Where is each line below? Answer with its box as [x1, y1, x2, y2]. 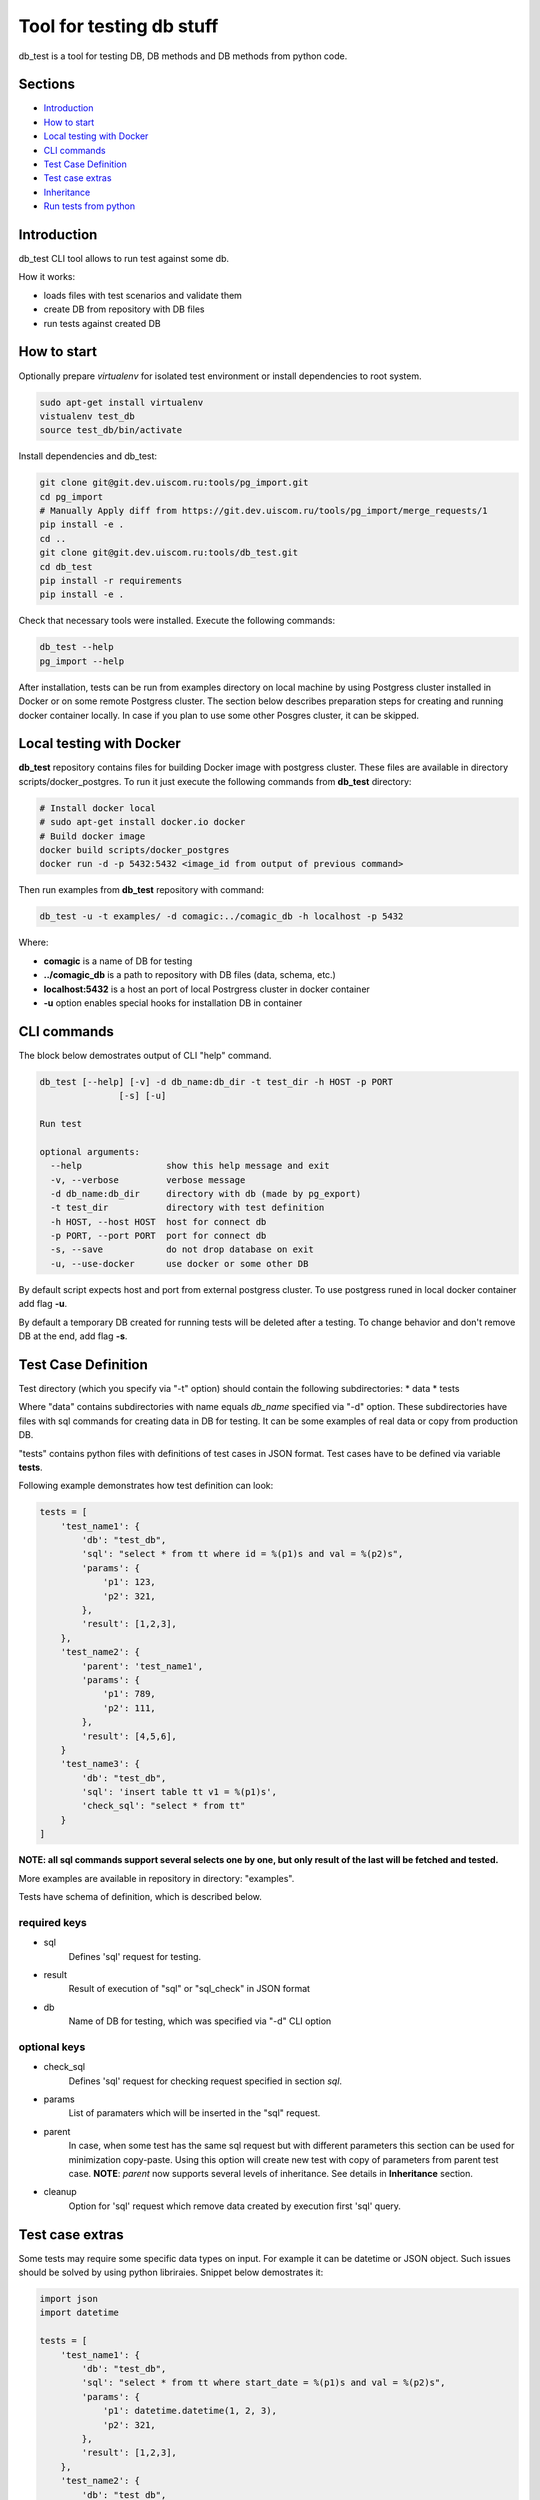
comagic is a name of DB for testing [43, 955, 193, 967]
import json [39, 2293, 99, 2305]
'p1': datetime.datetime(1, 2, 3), [102, 2405, 277, 2417]
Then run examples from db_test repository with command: [18, 884, 265, 896]
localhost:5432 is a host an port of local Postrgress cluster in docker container [43, 983, 370, 995]
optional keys [18, 2040, 86, 2054]
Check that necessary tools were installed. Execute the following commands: [18, 615, 336, 627]
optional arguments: [39, 1146, 140, 1157]
